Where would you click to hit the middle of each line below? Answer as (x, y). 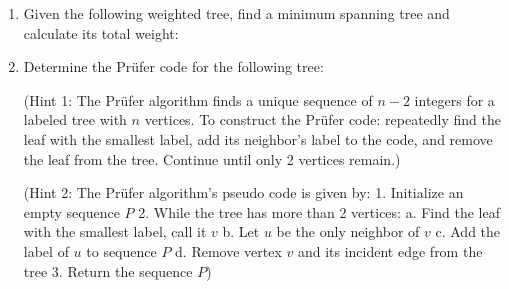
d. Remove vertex (228, 250)
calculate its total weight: (101, 32)
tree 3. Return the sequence (108, 270)
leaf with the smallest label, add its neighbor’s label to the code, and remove (258, 138)
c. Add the (468, 231)
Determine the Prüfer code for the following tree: (173, 66)
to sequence (121, 250)
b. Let (241, 231)
